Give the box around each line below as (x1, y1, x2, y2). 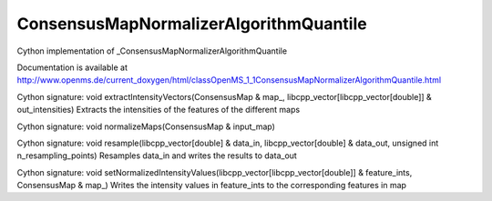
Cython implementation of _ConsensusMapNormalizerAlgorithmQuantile (16, 45, 287, 56)
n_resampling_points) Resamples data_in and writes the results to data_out (16, 150, 298, 161)
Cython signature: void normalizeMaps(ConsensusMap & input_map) (16, 121, 275, 132)
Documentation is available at (16, 62, 128, 73)
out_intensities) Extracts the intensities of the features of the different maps (16, 105, 301, 116)
